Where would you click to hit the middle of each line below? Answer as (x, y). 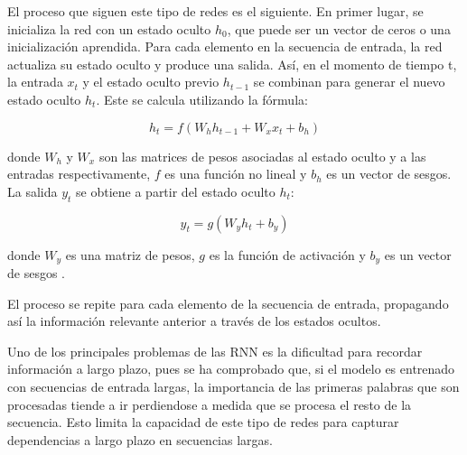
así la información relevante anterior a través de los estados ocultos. (194, 321)
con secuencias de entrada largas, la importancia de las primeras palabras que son (233, 386)
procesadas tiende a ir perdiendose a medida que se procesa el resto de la (210, 404)
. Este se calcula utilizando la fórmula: (202, 99)
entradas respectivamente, (79, 174)
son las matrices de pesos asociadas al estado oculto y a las (262, 156)
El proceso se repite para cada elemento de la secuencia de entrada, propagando (228, 303)
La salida (33, 191)
